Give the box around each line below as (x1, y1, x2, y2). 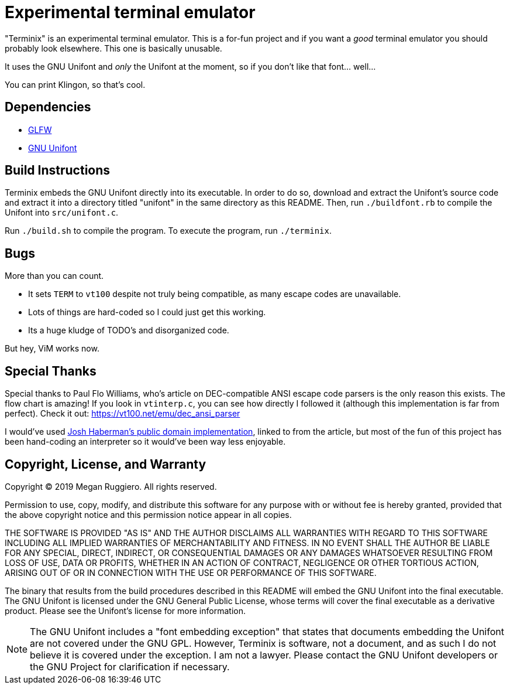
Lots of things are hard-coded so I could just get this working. (28, 307, 266, 318)
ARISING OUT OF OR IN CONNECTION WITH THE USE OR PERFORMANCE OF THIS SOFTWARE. (5, 567, 377, 578)
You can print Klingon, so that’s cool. (5, 79, 146, 90)
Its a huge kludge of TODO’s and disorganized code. (28, 325, 229, 336)
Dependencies (5, 100, 91, 115)
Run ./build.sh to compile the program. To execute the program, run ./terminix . (5, 226, 332, 236)
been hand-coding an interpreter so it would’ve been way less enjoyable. (5, 436, 286, 447)
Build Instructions (5, 163, 111, 178)
